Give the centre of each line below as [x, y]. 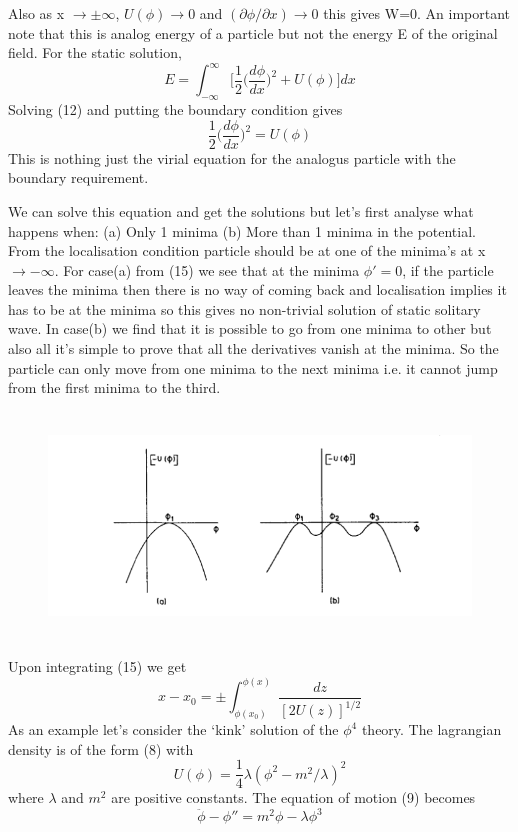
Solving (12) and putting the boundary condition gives [175, 109]
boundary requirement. [78, 177]
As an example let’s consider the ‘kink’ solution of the [173, 729]
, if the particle [448, 269]
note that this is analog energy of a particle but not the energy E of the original [253, 32]
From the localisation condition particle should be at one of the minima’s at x [247, 250]
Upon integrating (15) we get [97, 666]
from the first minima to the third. [114, 387]
